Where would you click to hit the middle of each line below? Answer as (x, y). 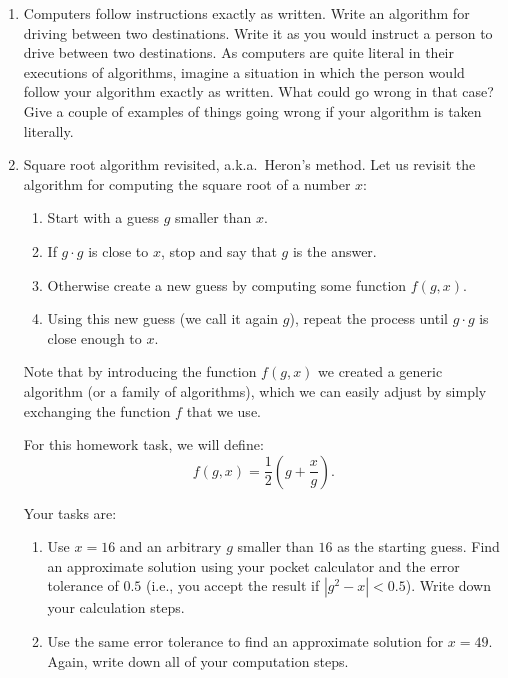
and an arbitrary (170, 546)
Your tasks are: (70, 512)
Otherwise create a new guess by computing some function (227, 284)
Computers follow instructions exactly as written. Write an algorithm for (246, 13)
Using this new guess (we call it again (163, 318)
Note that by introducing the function (140, 371)
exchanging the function (97, 410)
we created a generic (380, 371)
